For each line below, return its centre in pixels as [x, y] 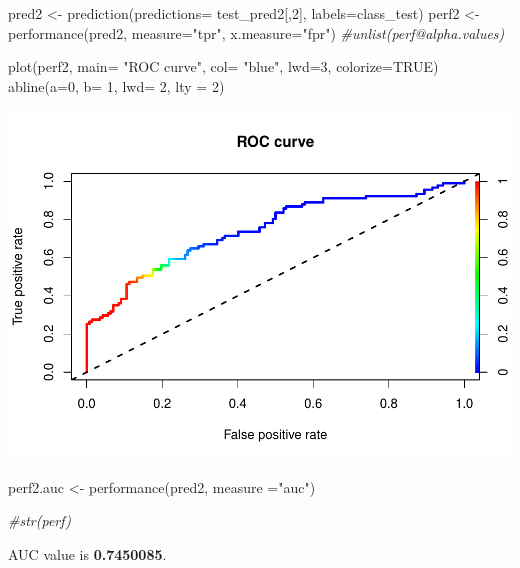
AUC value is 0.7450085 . [87, 554]
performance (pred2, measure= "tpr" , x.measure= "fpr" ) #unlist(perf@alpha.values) [256, 32]
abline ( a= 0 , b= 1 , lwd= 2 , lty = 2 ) [116, 85]
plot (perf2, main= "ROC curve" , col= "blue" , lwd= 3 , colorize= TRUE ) [223, 66]
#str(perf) [39, 520]
